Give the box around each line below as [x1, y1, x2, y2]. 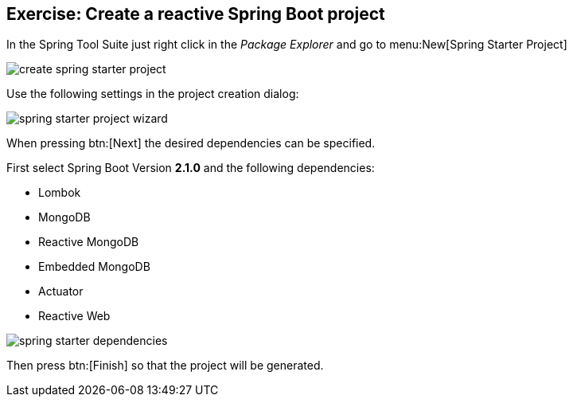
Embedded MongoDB [38, 260, 150, 274]
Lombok [38, 186, 81, 200]
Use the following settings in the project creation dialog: [6, 87, 299, 101]
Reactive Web [38, 309, 111, 323]
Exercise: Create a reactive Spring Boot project [6, 4, 385, 24]
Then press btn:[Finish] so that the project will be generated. [6, 358, 324, 373]
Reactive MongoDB [38, 235, 139, 249]
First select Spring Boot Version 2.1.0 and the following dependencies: [6, 161, 375, 175]
